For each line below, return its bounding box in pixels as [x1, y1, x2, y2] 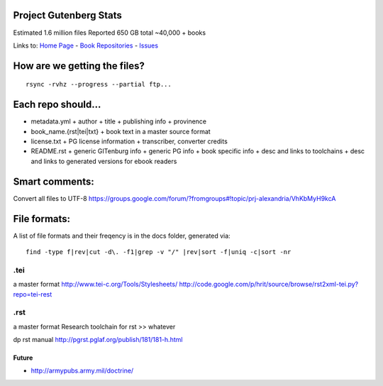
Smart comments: [13, 175, 95, 187]
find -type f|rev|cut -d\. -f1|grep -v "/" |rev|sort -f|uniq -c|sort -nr [26, 248, 292, 255]
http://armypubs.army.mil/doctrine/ [30, 366, 134, 375]
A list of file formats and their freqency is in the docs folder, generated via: [13, 231, 231, 240]
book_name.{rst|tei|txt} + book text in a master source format [30, 127, 211, 136]
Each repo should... [13, 99, 101, 111]
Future [13, 353, 33, 362]
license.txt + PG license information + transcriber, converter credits [30, 137, 228, 145]
